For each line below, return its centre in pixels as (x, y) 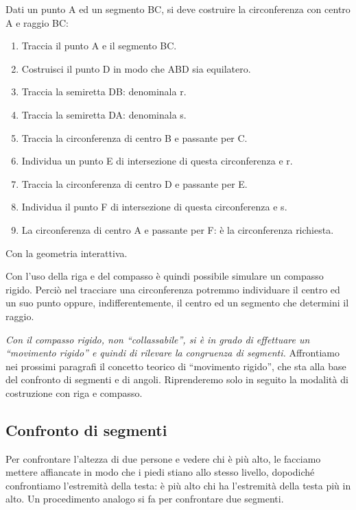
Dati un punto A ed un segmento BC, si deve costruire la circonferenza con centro (178, 9)
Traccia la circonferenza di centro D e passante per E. (134, 183)
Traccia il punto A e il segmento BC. (99, 46)
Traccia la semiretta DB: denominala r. (104, 92)
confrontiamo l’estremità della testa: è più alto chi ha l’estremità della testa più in (178, 485)
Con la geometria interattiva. (67, 253)
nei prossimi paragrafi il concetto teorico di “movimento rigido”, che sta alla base (176, 366)
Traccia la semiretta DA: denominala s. (104, 114)
